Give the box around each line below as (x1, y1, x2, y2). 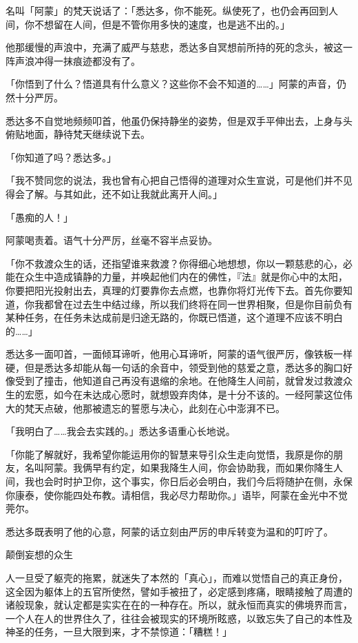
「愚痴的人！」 (6, 210, 73, 224)
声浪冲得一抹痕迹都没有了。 (14, 53, 140, 68)
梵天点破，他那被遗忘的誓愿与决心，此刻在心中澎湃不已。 (24, 400, 285, 415)
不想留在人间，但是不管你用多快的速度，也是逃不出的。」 (34, 17, 290, 31)
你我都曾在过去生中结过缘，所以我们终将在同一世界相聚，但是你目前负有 (24, 296, 352, 311)
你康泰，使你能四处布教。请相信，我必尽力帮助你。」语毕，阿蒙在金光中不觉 (6, 487, 348, 502)
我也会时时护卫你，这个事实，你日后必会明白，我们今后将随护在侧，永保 (24, 474, 352, 489)
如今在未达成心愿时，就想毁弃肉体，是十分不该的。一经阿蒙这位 (53, 387, 343, 402)
